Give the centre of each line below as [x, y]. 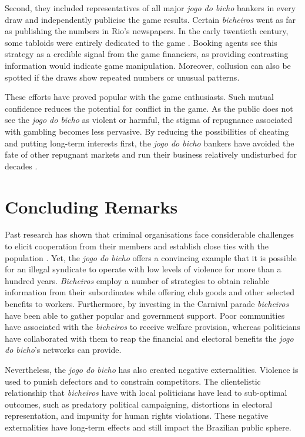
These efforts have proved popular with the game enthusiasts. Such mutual [139, 97]
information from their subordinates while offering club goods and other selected [150, 292]
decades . [21, 166]
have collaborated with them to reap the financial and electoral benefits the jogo [149, 338]
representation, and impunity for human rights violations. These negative [137, 416]
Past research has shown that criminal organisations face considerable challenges [150, 234]
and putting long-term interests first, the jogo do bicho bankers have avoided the [150, 143]
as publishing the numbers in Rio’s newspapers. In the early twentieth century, [147, 31]
